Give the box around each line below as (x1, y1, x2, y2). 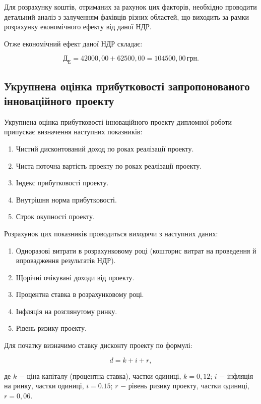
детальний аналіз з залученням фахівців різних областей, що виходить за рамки (4, 11, 249, 22)
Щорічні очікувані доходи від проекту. (16, 272, 135, 282)
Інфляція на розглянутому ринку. (16, 306, 117, 316)
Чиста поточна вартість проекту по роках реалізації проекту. (16, 160, 202, 171)
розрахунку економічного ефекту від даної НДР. (4, 21, 152, 32)
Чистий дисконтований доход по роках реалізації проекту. (16, 143, 194, 154)
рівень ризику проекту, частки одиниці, (128, 380, 249, 391)
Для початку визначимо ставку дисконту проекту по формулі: (4, 340, 192, 350)
